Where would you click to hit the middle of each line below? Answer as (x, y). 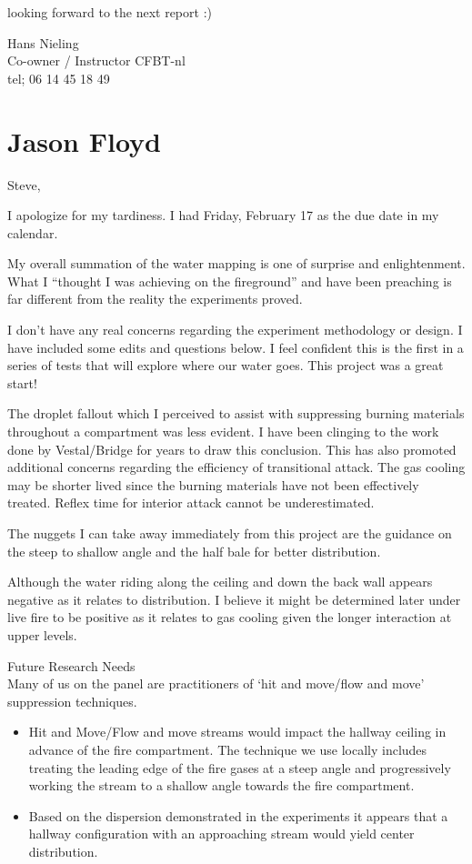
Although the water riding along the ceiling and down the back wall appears (220, 582)
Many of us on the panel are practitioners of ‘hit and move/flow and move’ (216, 683)
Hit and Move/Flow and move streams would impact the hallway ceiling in (237, 732)
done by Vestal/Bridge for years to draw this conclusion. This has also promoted (232, 449)
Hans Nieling (43, 42)
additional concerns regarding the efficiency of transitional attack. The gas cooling (236, 467)
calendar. (33, 232)
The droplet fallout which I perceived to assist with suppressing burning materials (236, 413)
